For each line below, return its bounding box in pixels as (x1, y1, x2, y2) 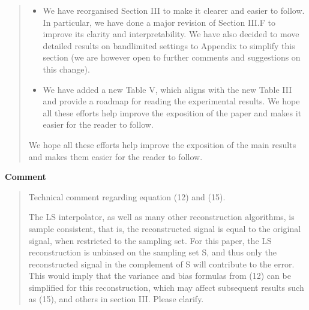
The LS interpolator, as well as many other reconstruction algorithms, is (28, 210, 295, 223)
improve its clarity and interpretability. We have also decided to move (43, 28, 299, 40)
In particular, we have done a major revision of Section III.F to (43, 16, 275, 28)
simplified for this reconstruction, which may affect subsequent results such (28, 281, 304, 293)
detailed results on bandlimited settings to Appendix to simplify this (43, 39, 295, 52)
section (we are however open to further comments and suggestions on (43, 51, 301, 64)
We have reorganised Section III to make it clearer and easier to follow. (43, 4, 305, 16)
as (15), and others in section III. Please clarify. (28, 293, 204, 305)
